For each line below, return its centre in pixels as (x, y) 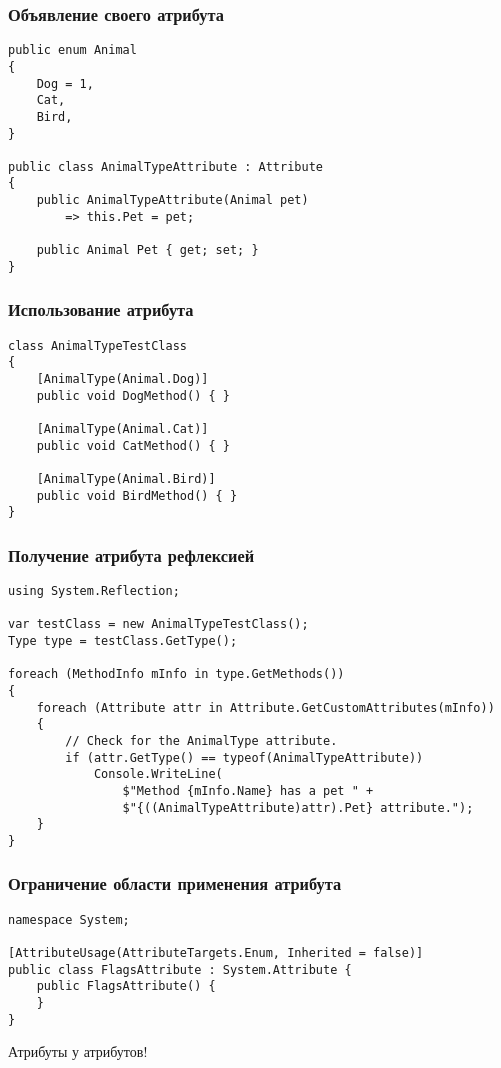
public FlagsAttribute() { (126, 986)
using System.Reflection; (94, 591)
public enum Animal (72, 50)
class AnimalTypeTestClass (97, 345)
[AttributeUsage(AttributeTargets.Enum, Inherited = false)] (216, 953)
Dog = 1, (65, 83)
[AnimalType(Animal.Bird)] (126, 478)
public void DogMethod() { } (133, 395)
